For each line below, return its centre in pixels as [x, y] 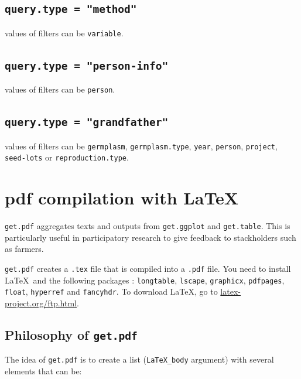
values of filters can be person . [60, 89]
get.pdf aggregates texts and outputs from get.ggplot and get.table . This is [148, 226]
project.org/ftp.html [41, 303]
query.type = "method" [71, 9]
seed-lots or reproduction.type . [67, 157]
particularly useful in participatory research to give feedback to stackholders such [150, 237]
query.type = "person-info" [87, 66]
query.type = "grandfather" [87, 122]
